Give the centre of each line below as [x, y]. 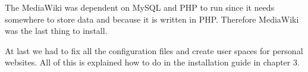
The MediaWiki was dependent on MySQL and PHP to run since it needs [140, 7]
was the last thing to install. [56, 31]
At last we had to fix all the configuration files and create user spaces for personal [154, 50]
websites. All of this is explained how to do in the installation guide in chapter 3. [152, 62]
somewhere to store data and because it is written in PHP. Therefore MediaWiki [152, 19]
